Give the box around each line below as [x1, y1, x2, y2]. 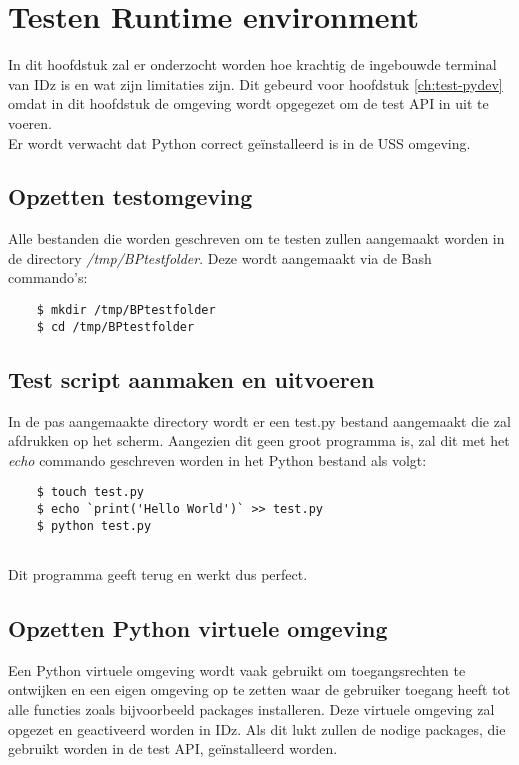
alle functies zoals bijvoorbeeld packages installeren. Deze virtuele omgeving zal [8, 698, 495, 719]
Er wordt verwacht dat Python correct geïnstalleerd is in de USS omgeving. [8, 132, 471, 153]
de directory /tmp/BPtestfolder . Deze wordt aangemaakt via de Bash [8, 247, 432, 268]
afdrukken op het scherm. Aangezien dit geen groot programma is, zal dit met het [8, 430, 510, 451]
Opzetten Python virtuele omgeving [8, 612, 388, 643]
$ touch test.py [36, 485, 145, 500]
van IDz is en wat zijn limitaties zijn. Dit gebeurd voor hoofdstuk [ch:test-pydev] [8, 73, 503, 94]
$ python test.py [36, 518, 152, 533]
